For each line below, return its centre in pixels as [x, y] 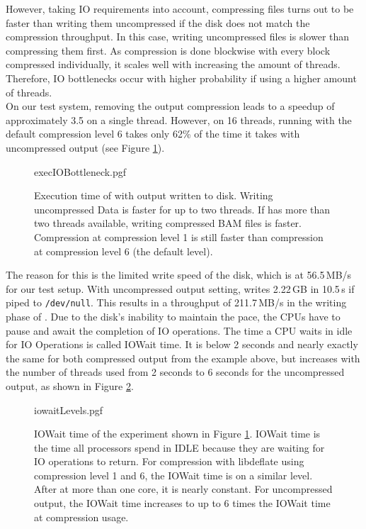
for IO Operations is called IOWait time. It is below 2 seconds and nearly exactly [182, 344]
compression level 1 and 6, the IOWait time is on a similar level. [173, 475]
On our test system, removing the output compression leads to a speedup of [170, 106]
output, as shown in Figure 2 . [70, 385]
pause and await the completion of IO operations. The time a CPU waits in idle [179, 330]
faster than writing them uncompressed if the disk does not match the [158, 22]
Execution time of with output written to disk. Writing [154, 195]
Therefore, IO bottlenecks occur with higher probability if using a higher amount [181, 78]
